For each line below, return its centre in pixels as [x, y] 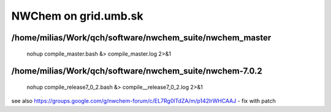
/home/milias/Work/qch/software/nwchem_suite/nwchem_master [141, 38]
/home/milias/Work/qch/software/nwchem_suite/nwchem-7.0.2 [137, 71]
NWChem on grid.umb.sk [77, 16]
